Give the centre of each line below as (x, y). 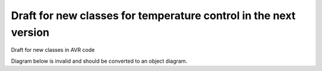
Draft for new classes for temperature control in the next (153, 16)
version (30, 32)
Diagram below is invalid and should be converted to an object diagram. (99, 61)
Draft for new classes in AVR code (53, 50)
